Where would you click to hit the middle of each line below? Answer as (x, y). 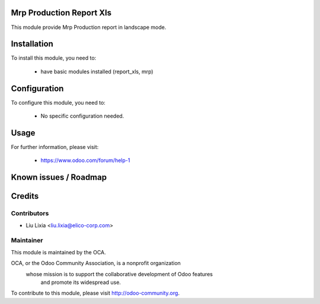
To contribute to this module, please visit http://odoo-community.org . (95, 293)
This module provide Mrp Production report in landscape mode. (89, 27)
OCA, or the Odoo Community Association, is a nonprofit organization (96, 263)
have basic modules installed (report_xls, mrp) (97, 72)
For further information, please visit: (55, 147)
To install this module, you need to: (54, 58)
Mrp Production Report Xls (61, 13)
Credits (25, 196)
